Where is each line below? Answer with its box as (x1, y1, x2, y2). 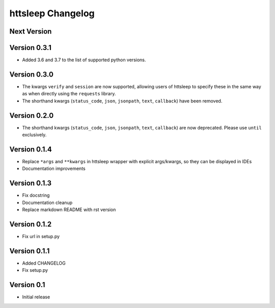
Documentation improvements (22, 166, 86, 172)
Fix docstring (22, 192, 50, 198)
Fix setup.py (22, 267, 48, 273)
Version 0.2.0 (9, 111, 54, 120)
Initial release (22, 294, 50, 300)
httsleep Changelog (9, 8, 95, 19)
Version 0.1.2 (9, 220, 52, 228)
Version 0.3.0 (9, 70, 53, 79)
